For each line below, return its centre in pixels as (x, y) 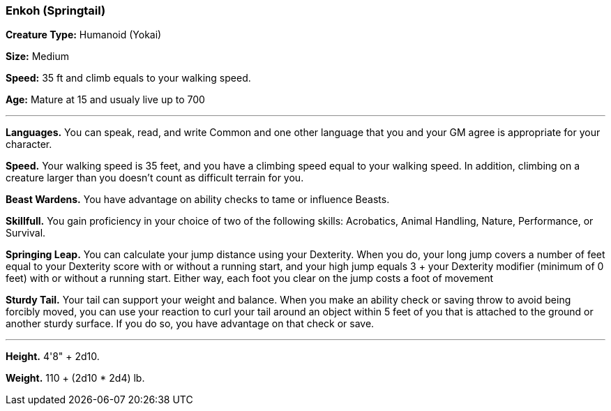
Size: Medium (37, 57)
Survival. (26, 233)
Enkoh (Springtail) (56, 10)
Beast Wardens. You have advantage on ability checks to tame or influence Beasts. (198, 200)
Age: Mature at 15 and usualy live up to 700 (105, 100)
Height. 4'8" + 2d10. (53, 357)
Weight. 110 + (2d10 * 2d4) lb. (75, 378)
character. (29, 144)
